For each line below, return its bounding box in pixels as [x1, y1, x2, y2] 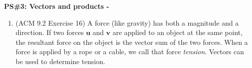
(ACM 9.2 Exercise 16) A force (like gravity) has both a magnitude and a [15, 17, 239, 28]
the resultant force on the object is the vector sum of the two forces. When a [15, 36, 248, 47]
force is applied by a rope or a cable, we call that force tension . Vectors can [15, 46, 244, 57]
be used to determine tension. [15, 56, 105, 66]
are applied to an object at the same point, [112, 27, 243, 37]
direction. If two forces [15, 27, 84, 37]
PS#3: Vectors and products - [4, 1, 109, 11]
